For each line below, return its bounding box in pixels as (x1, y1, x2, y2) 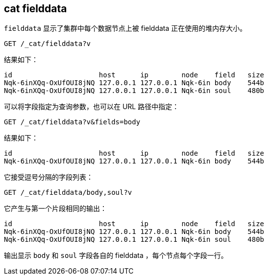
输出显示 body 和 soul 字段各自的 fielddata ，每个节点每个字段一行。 (4, 251, 228, 260)
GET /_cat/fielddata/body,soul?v (4, 188, 132, 197)
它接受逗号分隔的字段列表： (4, 173, 93, 182)
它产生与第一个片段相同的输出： (4, 204, 107, 213)
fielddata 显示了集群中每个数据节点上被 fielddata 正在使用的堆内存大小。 (4, 24, 247, 33)
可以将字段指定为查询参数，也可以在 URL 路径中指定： (4, 102, 179, 111)
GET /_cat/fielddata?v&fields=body (4, 118, 141, 126)
